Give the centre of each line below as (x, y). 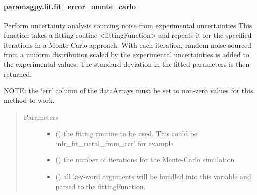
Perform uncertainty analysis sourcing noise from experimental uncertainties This (128, 25)
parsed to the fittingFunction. (100, 186)
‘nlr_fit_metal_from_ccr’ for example (114, 143)
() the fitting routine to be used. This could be (127, 133)
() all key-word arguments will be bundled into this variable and (153, 176)
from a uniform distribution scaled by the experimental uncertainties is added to (127, 54)
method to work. (29, 100)
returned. (18, 73)
